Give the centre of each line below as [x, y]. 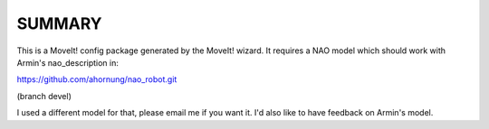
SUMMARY [59, 23]
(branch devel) [44, 96]
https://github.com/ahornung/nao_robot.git [97, 79]
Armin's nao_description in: [68, 62]
